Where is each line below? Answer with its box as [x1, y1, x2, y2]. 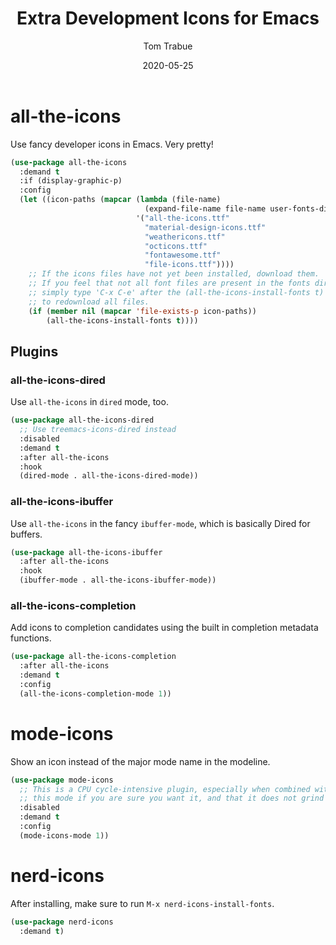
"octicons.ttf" [144, 241, 208, 251]
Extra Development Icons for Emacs [16, 7, 320, 30]
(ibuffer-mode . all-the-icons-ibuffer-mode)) [19, 575, 217, 586]
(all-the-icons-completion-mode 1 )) [19, 688, 172, 699]
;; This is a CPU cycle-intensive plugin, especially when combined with [19, 784, 333, 794]
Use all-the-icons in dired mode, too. [10, 396, 169, 408]
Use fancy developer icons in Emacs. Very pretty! [10, 138, 214, 150]
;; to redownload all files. [28, 297, 150, 307]
